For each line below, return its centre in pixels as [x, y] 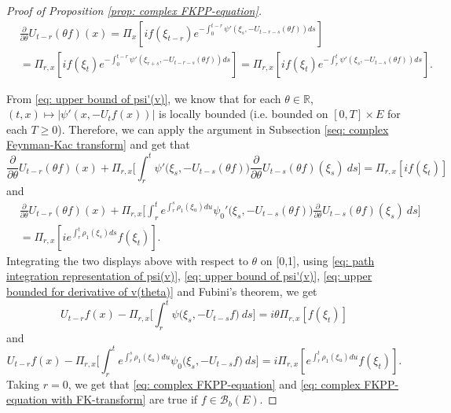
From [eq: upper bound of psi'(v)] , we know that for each [144, 98]
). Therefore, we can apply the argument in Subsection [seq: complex [223, 129]
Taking [23, 383]
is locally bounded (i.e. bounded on [244, 114]
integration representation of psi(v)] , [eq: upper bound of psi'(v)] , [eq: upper [189, 276]
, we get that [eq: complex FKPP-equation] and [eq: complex [214, 383]
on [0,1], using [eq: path [317, 260]
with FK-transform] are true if [125, 399]
